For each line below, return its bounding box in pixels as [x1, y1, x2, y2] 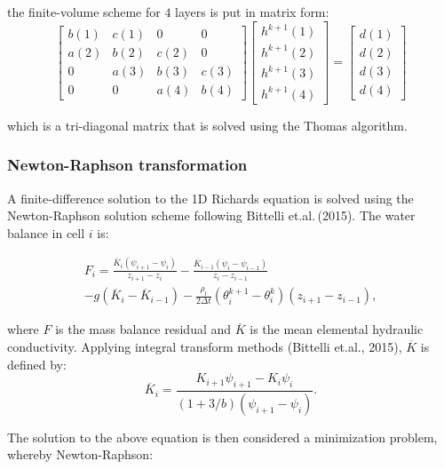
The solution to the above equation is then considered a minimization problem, [7, 427, 438, 446]
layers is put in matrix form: [175, 3, 329, 20]
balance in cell [7, 223, 85, 242]
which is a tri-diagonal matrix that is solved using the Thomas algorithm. [7, 115, 408, 134]
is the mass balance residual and [55, 320, 232, 338]
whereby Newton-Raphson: [7, 445, 154, 464]
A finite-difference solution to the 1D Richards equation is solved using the [7, 188, 414, 207]
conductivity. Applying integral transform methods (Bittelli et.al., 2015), [7, 338, 402, 356]
